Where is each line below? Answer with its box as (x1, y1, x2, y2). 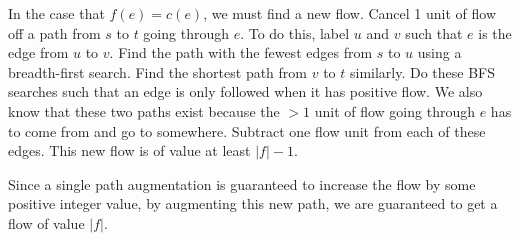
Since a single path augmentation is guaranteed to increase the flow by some (8, 173, 476, 194)
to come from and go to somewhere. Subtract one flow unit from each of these (8, 120, 486, 141)
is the (478, 22, 512, 43)
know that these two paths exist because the (8, 100, 280, 121)
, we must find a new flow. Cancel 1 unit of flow (203, 3, 497, 23)
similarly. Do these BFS (349, 61, 496, 82)
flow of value (8, 212, 85, 233)
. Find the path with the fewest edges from (109, 42, 373, 63)
